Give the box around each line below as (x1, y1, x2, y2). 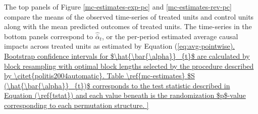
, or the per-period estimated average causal (101, 31, 238, 41)
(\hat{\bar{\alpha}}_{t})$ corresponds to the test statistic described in (4, 80, 230, 90)
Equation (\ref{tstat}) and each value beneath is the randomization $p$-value (4, 90, 246, 100)
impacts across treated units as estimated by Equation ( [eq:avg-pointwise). (4, 41, 235, 51)
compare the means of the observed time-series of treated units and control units (4, 11, 254, 22)
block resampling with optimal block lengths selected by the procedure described (4, 60, 254, 71)
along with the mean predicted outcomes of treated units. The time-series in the (4, 21, 252, 32)
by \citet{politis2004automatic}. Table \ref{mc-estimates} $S (4, 70, 195, 81)
